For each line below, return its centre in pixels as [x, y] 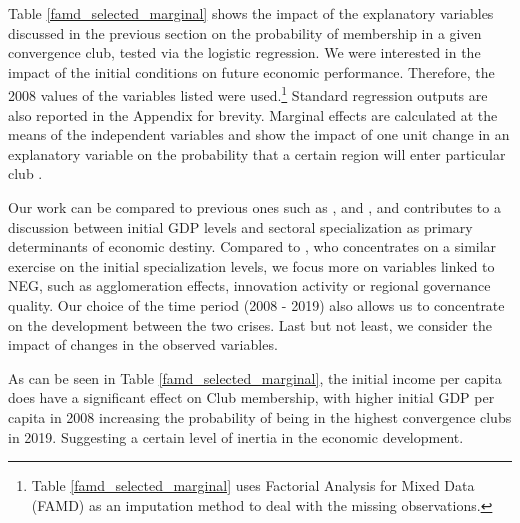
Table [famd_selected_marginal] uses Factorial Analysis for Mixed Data [253, 485]
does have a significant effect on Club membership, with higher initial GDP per [251, 397]
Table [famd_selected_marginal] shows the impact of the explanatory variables [251, 13]
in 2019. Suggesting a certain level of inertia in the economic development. [236, 436]
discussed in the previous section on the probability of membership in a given [245, 32]
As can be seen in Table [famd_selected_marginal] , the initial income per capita [255, 377]
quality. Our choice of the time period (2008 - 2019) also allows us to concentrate [256, 304]
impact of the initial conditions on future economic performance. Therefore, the [251, 71]
